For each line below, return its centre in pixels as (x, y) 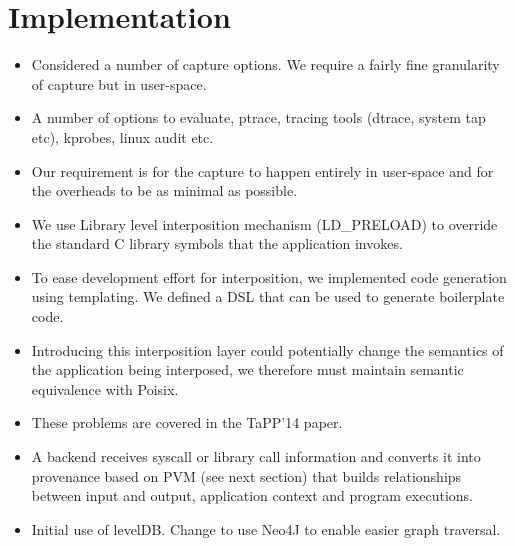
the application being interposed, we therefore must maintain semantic (247, 369)
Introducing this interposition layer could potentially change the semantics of (267, 349)
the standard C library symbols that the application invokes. (217, 243)
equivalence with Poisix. (105, 388)
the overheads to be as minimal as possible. (164, 190)
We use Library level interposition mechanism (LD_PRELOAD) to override (264, 223)
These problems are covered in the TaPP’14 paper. (187, 422)
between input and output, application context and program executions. (252, 495)
